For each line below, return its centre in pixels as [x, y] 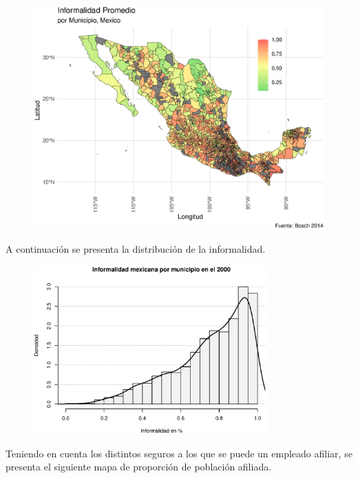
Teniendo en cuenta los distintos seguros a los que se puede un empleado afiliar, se [179, 453]
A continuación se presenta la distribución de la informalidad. [136, 249]
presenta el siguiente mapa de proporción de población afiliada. [139, 467]
